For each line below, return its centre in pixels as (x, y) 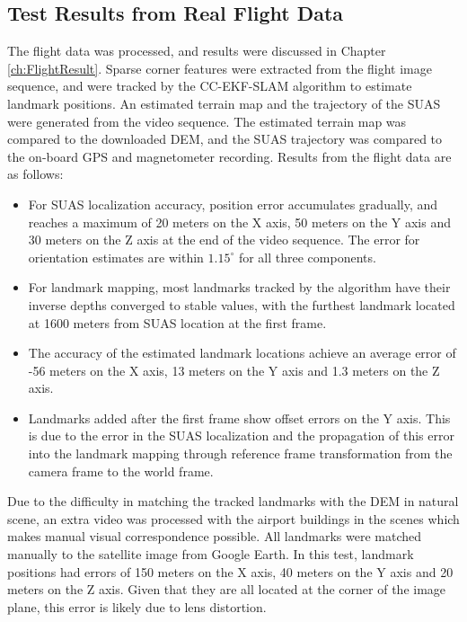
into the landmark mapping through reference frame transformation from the (240, 453)
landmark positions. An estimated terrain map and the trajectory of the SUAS (224, 103)
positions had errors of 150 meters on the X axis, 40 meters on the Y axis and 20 (230, 571)
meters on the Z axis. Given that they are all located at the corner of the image (227, 589)
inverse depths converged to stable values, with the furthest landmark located (242, 304)
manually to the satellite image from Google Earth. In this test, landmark (211, 554)
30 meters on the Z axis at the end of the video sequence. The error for (224, 240)
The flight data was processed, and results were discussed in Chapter (197, 51)
